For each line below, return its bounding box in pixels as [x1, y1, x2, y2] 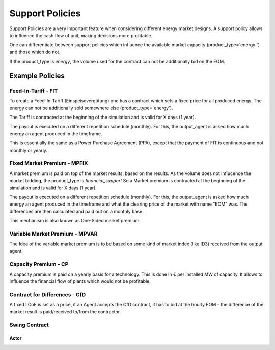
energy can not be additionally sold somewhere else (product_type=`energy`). [9, 105, 173, 111]
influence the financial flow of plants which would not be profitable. [9, 278, 151, 284]
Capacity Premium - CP [9, 260, 69, 268]
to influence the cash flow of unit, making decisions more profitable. [9, 32, 153, 38]
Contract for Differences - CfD [9, 290, 86, 298]
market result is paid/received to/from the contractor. [9, 308, 121, 315]
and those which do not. [9, 49, 61, 55]
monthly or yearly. [9, 147, 48, 153]
